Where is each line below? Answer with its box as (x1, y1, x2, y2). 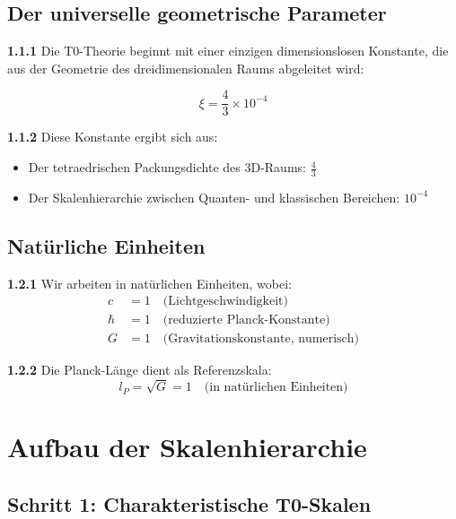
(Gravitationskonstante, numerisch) (162, 333, 360, 346)
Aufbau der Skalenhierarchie (7, 428, 367, 465)
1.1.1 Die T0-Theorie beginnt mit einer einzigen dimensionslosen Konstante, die (7, 41, 449, 60)
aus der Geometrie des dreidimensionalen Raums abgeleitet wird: (7, 58, 364, 77)
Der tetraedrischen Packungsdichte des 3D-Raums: (28, 158, 306, 177)
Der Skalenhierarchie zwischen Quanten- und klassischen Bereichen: (28, 187, 400, 206)
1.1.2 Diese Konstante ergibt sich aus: (7, 127, 218, 146)
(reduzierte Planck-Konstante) (162, 314, 330, 327)
